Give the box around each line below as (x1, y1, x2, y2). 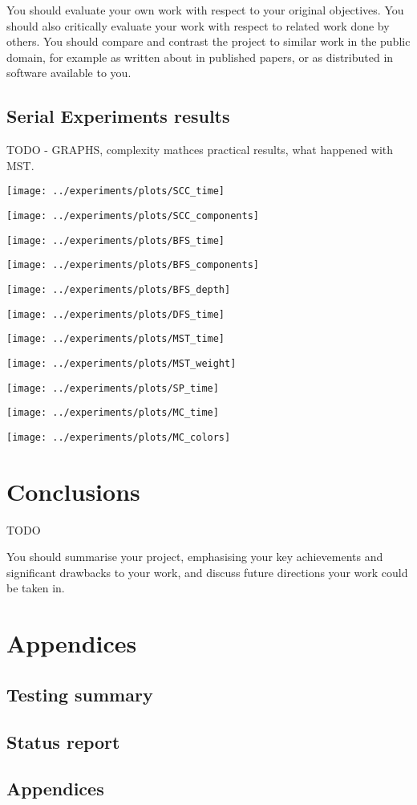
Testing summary (6, 681, 153, 706)
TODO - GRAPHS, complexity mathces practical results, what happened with (6, 141, 394, 158)
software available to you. (6, 64, 132, 81)
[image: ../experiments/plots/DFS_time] (6, 308, 225, 320)
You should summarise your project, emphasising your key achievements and (6, 548, 383, 565)
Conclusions (6, 474, 140, 507)
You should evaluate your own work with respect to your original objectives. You (6, 2, 404, 18)
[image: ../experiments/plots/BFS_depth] (6, 283, 231, 295)
